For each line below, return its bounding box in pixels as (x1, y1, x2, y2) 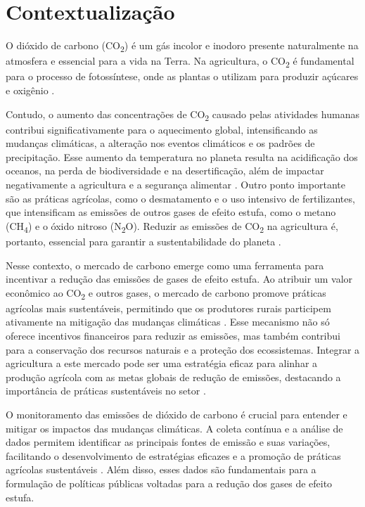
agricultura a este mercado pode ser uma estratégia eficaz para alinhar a (6, 356, 318, 371)
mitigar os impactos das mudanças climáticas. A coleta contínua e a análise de (6, 421, 343, 435)
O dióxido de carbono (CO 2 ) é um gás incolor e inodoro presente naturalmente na (6, 38, 359, 54)
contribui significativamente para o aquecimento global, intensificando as (6, 122, 318, 136)
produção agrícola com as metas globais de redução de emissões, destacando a (6, 369, 341, 384)
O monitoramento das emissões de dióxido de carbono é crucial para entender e (6, 407, 347, 422)
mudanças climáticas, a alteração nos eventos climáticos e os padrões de (6, 136, 315, 150)
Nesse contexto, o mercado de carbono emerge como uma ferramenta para (6, 257, 324, 272)
